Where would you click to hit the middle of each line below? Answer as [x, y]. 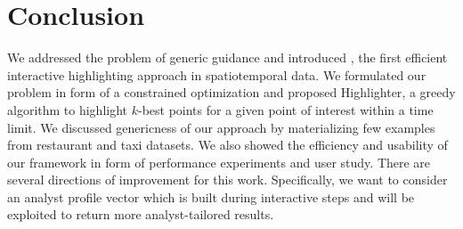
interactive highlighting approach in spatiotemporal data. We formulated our [217, 74]
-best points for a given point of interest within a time [285, 109]
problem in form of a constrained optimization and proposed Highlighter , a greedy [231, 92]
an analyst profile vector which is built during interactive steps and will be [211, 196]
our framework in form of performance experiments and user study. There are [219, 162]
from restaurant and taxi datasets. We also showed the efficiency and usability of [227, 145]
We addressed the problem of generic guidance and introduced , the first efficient [227, 57]
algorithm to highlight [68, 109]
